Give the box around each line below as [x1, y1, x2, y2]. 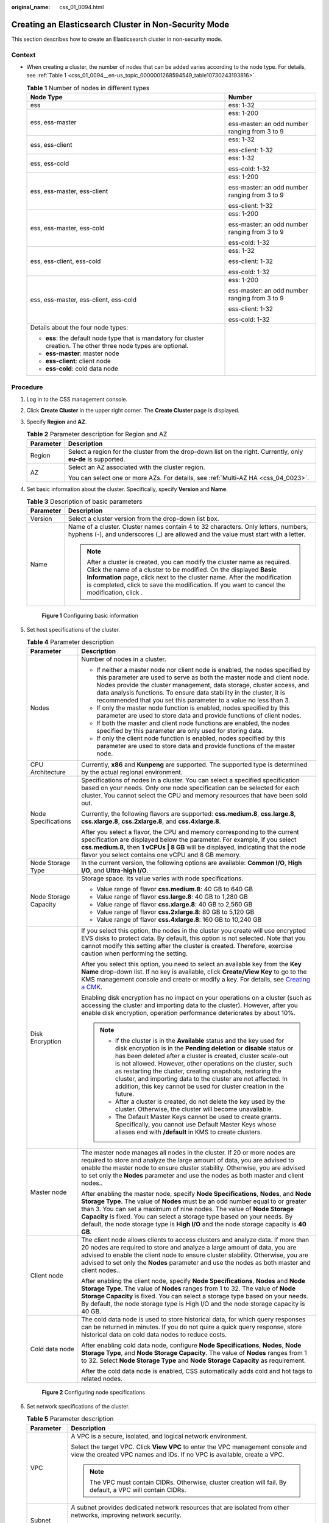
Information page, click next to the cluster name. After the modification [87, 573, 292, 582]
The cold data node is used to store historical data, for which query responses [81, 1315, 306, 1324]
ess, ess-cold [30, 159, 69, 168]
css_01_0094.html [59, 4, 104, 10]
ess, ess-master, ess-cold [30, 224, 105, 233]
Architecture [30, 768, 66, 777]
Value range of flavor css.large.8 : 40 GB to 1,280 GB [96, 892, 248, 901]
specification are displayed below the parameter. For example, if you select [81, 835, 297, 844]
